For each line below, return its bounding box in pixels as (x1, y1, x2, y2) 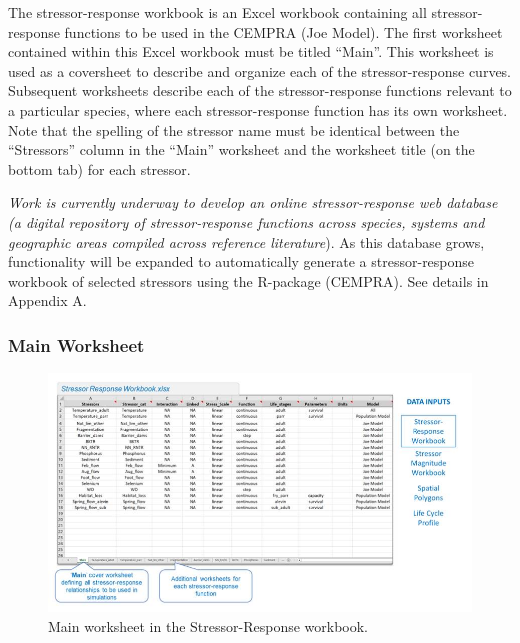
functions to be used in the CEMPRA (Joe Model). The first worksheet (64, 21, 503, 42)
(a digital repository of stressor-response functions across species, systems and (8, 211, 485, 232)
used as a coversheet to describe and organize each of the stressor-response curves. (8, 60, 512, 81)
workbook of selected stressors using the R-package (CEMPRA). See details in (8, 270, 489, 291)
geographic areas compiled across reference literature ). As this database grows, (8, 231, 485, 252)
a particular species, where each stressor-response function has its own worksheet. (8, 99, 508, 120)
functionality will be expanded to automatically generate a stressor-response (8, 251, 475, 272)
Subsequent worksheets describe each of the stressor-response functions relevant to (8, 80, 512, 101)
